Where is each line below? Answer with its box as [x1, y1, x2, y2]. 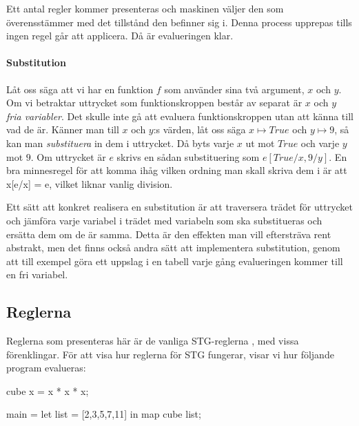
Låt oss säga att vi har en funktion [6, 81, 154, 96]
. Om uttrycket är [30, 149, 106, 164]
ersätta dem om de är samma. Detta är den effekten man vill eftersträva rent [6, 226, 331, 241]
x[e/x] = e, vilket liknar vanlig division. [6, 176, 173, 191]
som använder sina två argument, [164, 81, 305, 96]
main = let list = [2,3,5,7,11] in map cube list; [6, 407, 201, 421]
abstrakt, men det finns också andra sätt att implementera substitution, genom [6, 240, 340, 255]
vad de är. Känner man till [6, 122, 119, 137]
